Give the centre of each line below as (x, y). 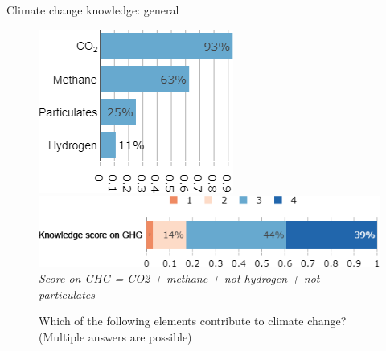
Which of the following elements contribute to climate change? (193, 321)
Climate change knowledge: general (93, 10)
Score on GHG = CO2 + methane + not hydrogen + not (179, 278)
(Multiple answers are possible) (115, 336)
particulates (67, 294)
